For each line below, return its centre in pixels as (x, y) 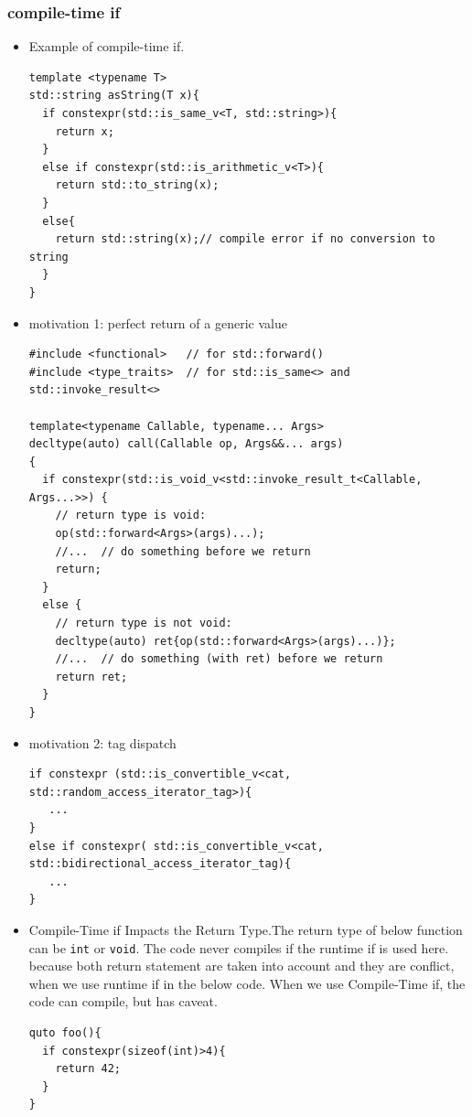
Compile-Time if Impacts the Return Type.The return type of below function (246, 929)
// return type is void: (131, 516)
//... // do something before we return (183, 551)
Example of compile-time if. (107, 46)
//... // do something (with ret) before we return (219, 659)
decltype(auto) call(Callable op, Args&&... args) (186, 444)
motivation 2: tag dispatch (102, 742)
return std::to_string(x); (137, 185)
